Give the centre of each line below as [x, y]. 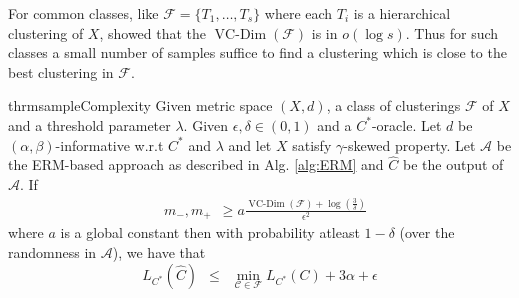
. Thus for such [452, 32]
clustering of [46, 32]
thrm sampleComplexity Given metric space [140, 105]
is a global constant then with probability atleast [210, 232]
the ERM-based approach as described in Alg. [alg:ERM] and [196, 164]
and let [250, 144]
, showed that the [153, 32]
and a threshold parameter [89, 124]
